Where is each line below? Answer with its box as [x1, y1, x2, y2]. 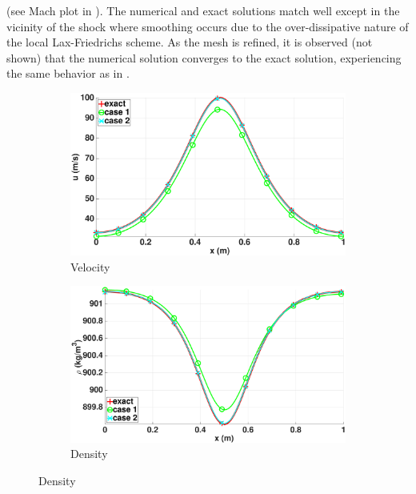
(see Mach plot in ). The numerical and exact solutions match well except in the [6, 2, 400, 18]
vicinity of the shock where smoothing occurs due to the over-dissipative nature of [6, 18, 409, 34]
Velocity [70, 258, 110, 275]
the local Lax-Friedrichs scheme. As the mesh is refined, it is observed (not [6, 34, 373, 50]
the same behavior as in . [6, 65, 130, 82]
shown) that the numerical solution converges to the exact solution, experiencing [6, 49, 402, 66]
